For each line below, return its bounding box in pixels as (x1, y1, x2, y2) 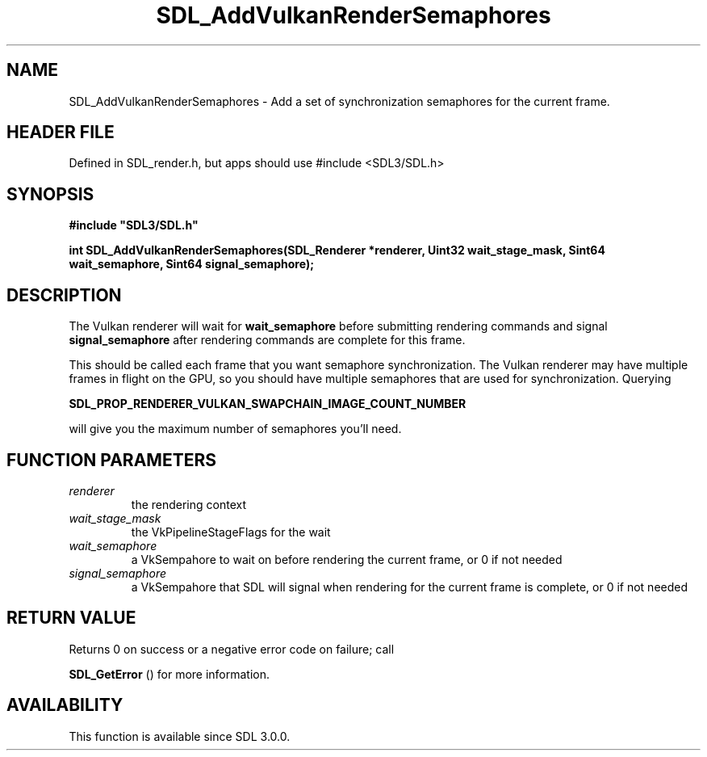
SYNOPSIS (6, 183, 94, 204)
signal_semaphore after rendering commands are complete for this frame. (69, 333, 466, 347)
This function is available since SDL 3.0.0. (69, 729, 291, 743)
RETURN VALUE (6, 608, 136, 629)
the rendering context (131, 497, 247, 511)
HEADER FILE (6, 122, 115, 143)
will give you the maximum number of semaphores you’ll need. (69, 422, 402, 436)
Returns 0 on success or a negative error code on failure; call (69, 641, 395, 656)
